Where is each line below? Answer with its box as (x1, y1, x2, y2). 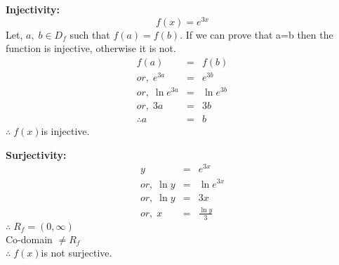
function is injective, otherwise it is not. (6, 41, 176, 56)
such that (69, 27, 110, 41)
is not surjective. (41, 245, 112, 260)
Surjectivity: (6, 147, 67, 162)
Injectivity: (6, 2, 60, 16)
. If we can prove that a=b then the (180, 27, 333, 41)
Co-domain (6, 231, 53, 246)
